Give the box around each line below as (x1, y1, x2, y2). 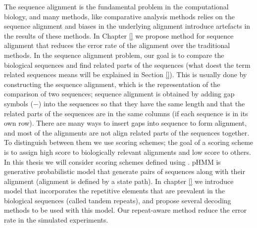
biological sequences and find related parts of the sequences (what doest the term (4, 59, 251, 70)
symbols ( (4, 98, 33, 108)
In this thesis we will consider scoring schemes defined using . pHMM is (4, 156, 221, 167)
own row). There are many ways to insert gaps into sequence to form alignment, (4, 118, 247, 128)
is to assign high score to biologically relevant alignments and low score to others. (4, 146, 251, 157)
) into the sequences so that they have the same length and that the (38, 98, 245, 108)
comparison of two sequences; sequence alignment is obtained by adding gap (4, 89, 235, 99)
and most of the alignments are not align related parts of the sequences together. (4, 127, 250, 137)
